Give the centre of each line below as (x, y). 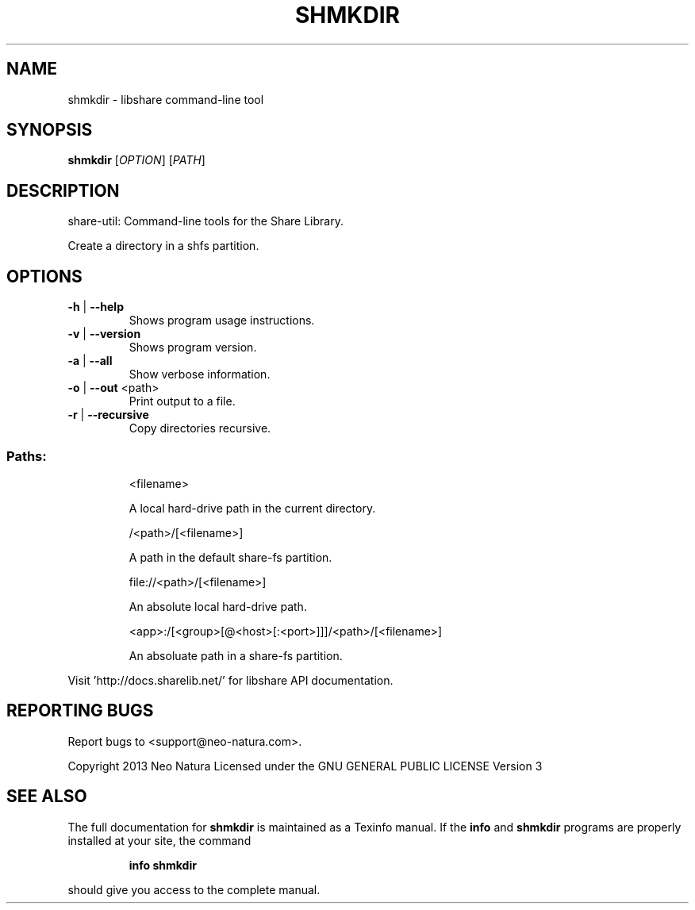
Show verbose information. (200, 374)
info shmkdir (163, 865)
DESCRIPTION (63, 190)
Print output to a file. (182, 401)
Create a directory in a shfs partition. (163, 246)
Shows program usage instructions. (222, 321)
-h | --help (96, 307)
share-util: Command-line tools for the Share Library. (205, 221)
